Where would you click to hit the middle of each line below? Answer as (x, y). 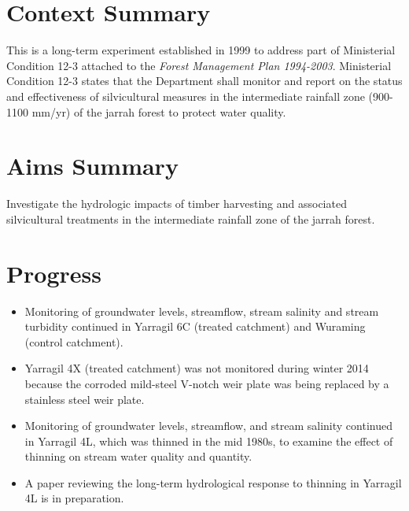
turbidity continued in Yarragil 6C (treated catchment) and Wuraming (195, 326)
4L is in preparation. (74, 498)
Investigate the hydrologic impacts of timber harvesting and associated (177, 204)
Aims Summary (92, 166)
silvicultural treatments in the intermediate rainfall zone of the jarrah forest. (191, 218)
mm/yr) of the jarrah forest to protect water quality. (159, 111)
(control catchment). (74, 341)
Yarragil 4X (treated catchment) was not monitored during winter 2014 (197, 368)
